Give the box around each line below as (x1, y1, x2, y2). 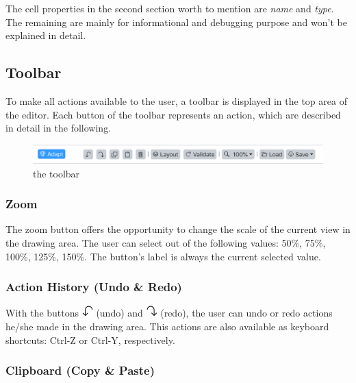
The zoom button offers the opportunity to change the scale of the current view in (5, 222, 351, 236)
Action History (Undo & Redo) (5, 278, 182, 295)
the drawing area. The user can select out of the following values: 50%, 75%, (5, 235, 326, 249)
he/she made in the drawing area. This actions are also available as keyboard (5, 319, 329, 333)
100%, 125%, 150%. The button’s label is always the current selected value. (5, 249, 321, 263)
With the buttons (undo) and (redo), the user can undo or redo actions (5, 306, 333, 320)
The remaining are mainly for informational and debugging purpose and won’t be (5, 14, 347, 29)
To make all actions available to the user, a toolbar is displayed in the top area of (5, 93, 347, 108)
